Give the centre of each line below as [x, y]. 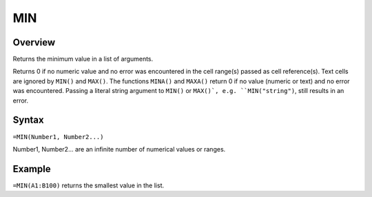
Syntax [28, 120]
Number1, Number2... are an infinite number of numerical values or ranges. [119, 149]
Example [32, 169]
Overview [34, 42]
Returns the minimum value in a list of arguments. [83, 59]
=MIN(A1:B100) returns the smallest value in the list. [89, 185]
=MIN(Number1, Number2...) [58, 137]
